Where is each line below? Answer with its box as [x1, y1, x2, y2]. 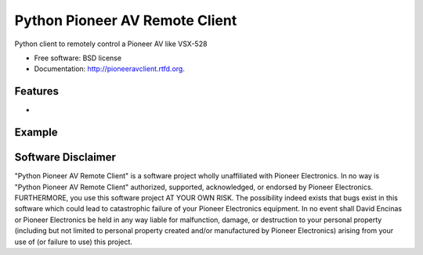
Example [14, 126, 58, 139]
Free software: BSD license [34, 53, 121, 63]
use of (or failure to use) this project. [14, 237, 133, 246]
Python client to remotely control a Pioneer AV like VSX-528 [14, 39, 208, 48]
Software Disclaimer [14, 151, 117, 164]
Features [14, 84, 59, 98]
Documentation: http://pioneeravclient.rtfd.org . [34, 64, 186, 74]
